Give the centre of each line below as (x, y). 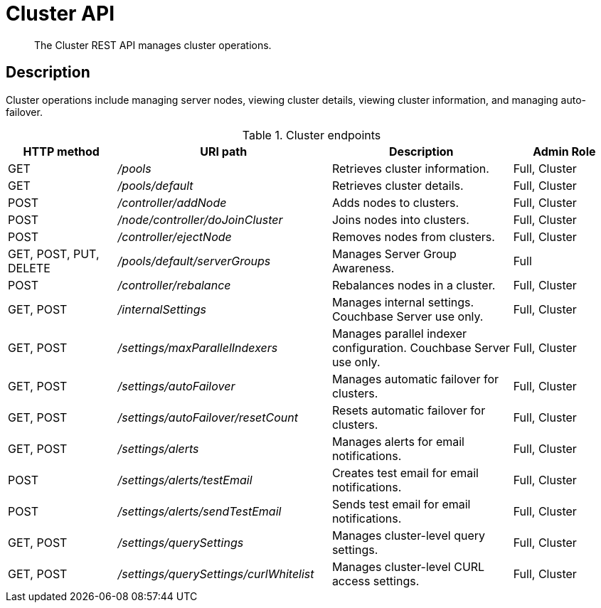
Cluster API (60, 14)
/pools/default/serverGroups (194, 261)
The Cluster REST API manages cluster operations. (153, 45)
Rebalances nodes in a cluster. (414, 285)
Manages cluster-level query (409, 535)
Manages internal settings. (403, 302)
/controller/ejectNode (175, 236)
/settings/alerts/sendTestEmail (200, 511)
